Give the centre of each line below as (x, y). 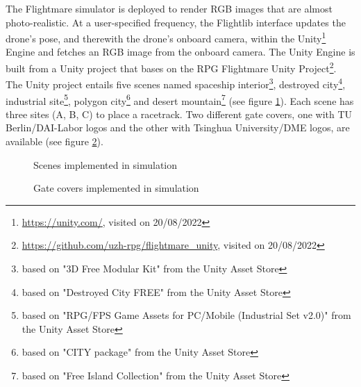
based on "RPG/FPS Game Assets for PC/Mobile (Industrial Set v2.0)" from (186, 315)
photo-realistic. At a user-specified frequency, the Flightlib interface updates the (176, 22)
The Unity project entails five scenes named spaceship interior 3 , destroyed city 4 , (176, 83)
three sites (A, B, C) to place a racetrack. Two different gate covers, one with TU (179, 114)
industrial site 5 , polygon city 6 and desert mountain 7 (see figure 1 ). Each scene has (180, 99)
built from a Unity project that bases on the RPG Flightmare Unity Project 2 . (171, 67)
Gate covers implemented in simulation (116, 188)
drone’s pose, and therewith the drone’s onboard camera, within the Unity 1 (166, 37)
